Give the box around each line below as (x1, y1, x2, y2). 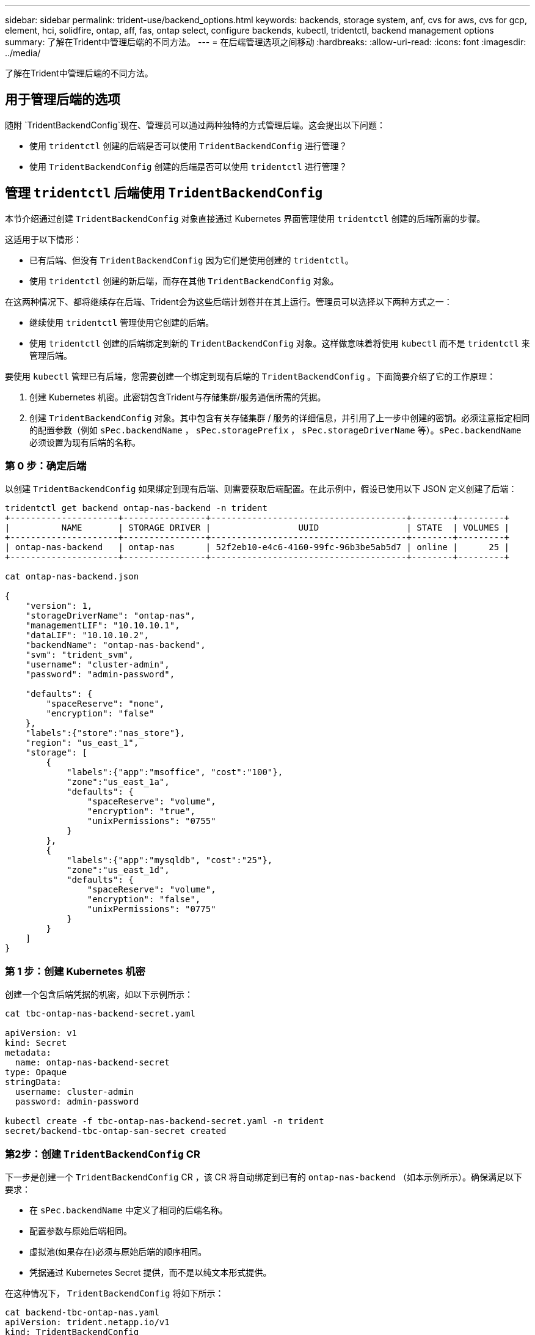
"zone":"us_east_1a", (67, 777, 170, 787)
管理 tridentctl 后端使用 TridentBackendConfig (5, 185, 323, 201)
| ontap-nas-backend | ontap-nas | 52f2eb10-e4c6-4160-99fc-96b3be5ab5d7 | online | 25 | (5, 542, 510, 553)
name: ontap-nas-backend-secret (15, 1057, 170, 1068)
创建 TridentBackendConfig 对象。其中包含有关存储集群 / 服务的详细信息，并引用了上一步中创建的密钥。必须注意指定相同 (29, 412, 530, 423)
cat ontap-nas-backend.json (5, 572, 139, 582)
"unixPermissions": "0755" (87, 816, 216, 826)
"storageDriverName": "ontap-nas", (25, 611, 195, 621)
